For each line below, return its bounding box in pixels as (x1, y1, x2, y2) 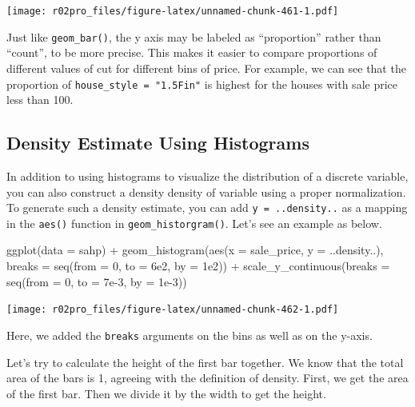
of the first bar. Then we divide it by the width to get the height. (6, 385, 326, 401)
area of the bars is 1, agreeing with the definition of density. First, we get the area (6, 369, 409, 386)
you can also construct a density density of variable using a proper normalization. (6, 183, 406, 200)
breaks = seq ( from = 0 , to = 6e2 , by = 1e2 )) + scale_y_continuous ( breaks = (6, 257, 390, 274)
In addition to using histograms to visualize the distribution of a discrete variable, (6, 167, 409, 184)
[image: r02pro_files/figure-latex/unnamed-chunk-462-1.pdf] (6, 304, 339, 316)
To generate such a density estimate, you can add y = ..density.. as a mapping (6, 199, 408, 216)
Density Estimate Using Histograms (6, 130, 309, 155)
